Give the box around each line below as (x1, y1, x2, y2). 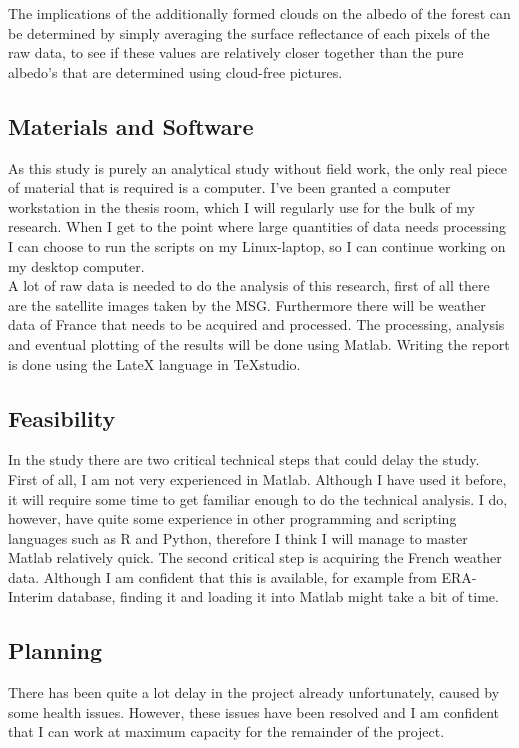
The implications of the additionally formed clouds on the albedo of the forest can (8, 3, 511, 23)
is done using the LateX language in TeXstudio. (8, 353, 301, 374)
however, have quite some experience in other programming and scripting (8, 508, 457, 529)
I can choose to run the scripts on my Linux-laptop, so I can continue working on (8, 235, 506, 256)
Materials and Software (8, 110, 254, 141)
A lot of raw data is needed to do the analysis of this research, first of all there (8, 275, 490, 296)
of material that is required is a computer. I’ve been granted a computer (8, 177, 451, 198)
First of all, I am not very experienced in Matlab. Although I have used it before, (8, 468, 507, 489)
